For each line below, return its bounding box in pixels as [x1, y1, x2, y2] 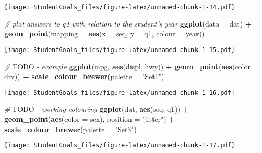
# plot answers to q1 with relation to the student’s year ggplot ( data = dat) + [4, 18, 252, 29]
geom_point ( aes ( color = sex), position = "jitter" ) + [4, 113, 175, 124]
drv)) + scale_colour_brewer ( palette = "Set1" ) [4, 71, 164, 82]
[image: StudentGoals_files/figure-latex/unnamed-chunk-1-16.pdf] [4, 89, 235, 96]
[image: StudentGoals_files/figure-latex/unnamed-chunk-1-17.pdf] [4, 142, 235, 149]
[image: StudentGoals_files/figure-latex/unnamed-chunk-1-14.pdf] [4, 4, 235, 11]
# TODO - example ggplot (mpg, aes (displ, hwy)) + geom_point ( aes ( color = [4, 61, 258, 71]
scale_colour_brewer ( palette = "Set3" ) [4, 123, 137, 134]
